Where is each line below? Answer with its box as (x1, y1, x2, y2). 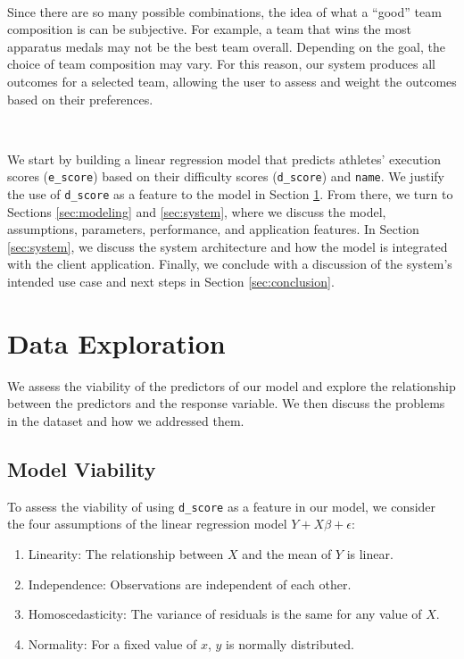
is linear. (346, 544, 394, 563)
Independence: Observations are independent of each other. (28, 574, 352, 593)
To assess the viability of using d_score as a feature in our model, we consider (7, 496, 436, 515)
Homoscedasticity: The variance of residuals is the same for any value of (28, 605, 422, 623)
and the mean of (242, 544, 332, 563)
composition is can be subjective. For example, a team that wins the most (7, 20, 411, 38)
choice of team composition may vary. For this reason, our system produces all (7, 54, 435, 73)
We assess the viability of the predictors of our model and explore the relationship (7, 376, 456, 395)
